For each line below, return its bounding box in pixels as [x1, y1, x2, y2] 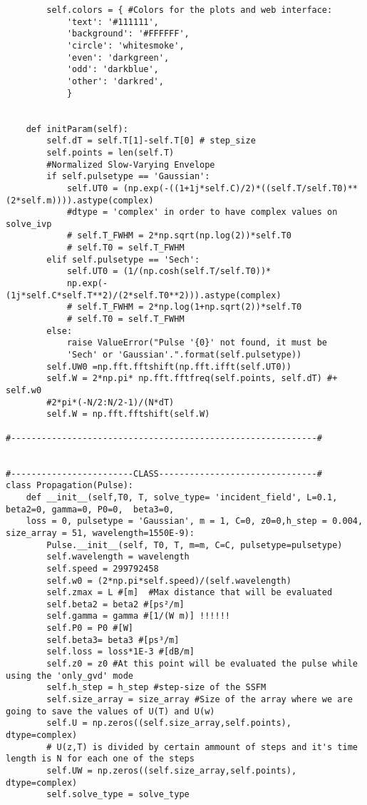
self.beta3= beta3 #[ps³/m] [46, 634, 180, 645]
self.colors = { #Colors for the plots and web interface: [46, 5, 333, 15]
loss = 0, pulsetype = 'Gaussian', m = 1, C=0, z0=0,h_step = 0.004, [26, 516, 363, 527]
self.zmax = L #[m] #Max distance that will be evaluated [46, 587, 333, 598]
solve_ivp [6, 218, 52, 229]
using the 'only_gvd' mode [6, 670, 133, 681]
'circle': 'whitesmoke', [66, 40, 185, 51]
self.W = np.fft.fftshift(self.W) [46, 409, 210, 420]
